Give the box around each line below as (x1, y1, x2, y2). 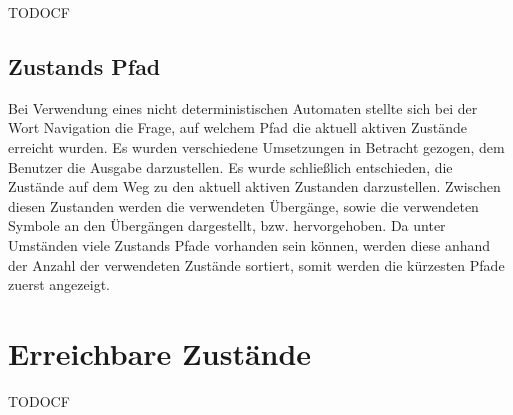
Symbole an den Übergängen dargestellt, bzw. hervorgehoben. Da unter (8, 215, 446, 236)
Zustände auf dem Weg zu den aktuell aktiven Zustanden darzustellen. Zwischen (8, 176, 501, 197)
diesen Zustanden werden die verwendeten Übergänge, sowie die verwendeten (8, 195, 479, 216)
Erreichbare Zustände (8, 332, 312, 373)
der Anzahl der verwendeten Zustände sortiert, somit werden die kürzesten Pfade (8, 254, 505, 275)
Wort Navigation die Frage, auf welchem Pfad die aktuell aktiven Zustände (8, 117, 468, 138)
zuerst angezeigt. (8, 274, 110, 295)
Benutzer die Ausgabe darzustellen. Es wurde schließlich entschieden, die (8, 156, 453, 177)
